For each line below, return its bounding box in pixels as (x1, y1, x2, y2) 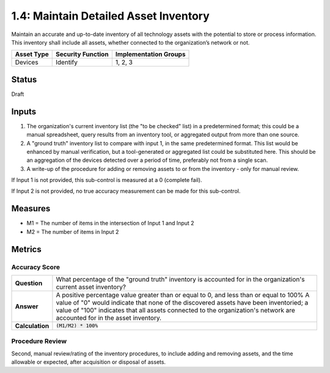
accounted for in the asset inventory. (56, 313, 162, 322)
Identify (56, 58, 78, 67)
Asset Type (15, 50, 49, 59)
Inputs (11, 106, 37, 117)
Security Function (56, 50, 109, 59)
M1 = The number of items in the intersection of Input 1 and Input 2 (26, 220, 195, 227)
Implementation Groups (115, 50, 186, 59)
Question (15, 278, 43, 287)
